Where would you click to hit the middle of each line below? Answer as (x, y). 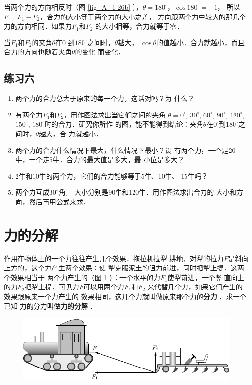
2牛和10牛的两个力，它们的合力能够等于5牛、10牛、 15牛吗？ (112, 176)
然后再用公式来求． (59, 201)
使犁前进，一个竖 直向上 (206, 277)
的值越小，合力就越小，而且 (200, 42)
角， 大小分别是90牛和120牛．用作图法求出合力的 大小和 (147, 192)
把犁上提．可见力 (52, 287)
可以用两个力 (104, 287)
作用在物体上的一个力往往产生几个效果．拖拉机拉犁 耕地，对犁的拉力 (114, 258)
